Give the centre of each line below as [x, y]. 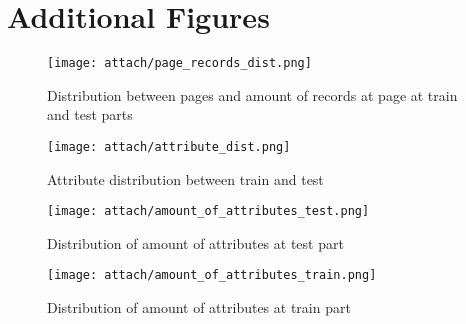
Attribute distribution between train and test [185, 178]
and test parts [90, 114]
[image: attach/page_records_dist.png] [179, 63]
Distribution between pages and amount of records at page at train [252, 94]
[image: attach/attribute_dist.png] [169, 146]
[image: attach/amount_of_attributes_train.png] [212, 275]
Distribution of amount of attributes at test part [195, 242]
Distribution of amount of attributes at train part [199, 307]
